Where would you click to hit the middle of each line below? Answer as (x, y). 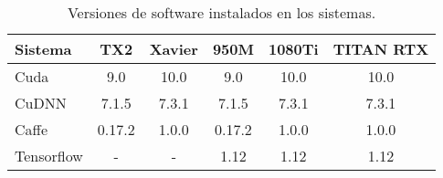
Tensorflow (49, 156)
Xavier (174, 49)
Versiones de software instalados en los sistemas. (221, 12)
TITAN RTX (381, 49)
